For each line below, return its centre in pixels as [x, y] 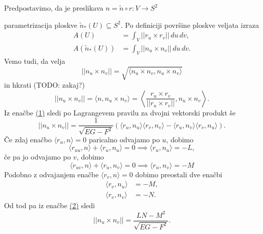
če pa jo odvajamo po [38, 157]
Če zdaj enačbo [28, 139]
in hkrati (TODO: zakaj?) [44, 84]
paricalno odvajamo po [124, 139]
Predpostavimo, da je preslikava [54, 8]
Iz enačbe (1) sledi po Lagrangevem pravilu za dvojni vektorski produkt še [120, 112]
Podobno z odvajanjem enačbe [52, 174]
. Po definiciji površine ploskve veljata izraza [190, 25]
